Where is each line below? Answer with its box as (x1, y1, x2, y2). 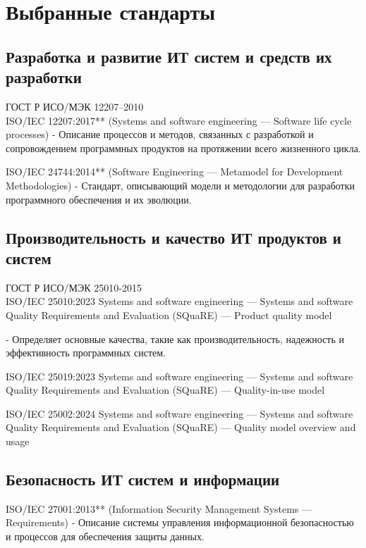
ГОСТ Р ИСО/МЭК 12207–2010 (6, 99, 144, 113)
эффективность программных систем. (6, 345, 166, 360)
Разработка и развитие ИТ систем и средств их (6, 45, 332, 67)
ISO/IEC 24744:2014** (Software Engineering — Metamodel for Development (6, 164, 343, 179)
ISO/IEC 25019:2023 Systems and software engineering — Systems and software (6, 368, 353, 383)
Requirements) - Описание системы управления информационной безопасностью (6, 515, 354, 530)
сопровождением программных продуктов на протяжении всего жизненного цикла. (6, 140, 361, 155)
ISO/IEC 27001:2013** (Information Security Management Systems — (6, 501, 312, 516)
